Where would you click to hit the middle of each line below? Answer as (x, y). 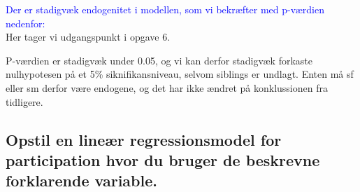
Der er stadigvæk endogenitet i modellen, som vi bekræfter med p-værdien (165, 9)
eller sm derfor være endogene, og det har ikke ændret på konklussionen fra (167, 87)
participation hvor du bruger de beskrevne (163, 159)
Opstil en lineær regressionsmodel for (144, 139)
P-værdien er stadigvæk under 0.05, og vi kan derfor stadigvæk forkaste (159, 60)
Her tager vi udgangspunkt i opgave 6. (88, 37)
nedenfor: (26, 23)
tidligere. (24, 101)
